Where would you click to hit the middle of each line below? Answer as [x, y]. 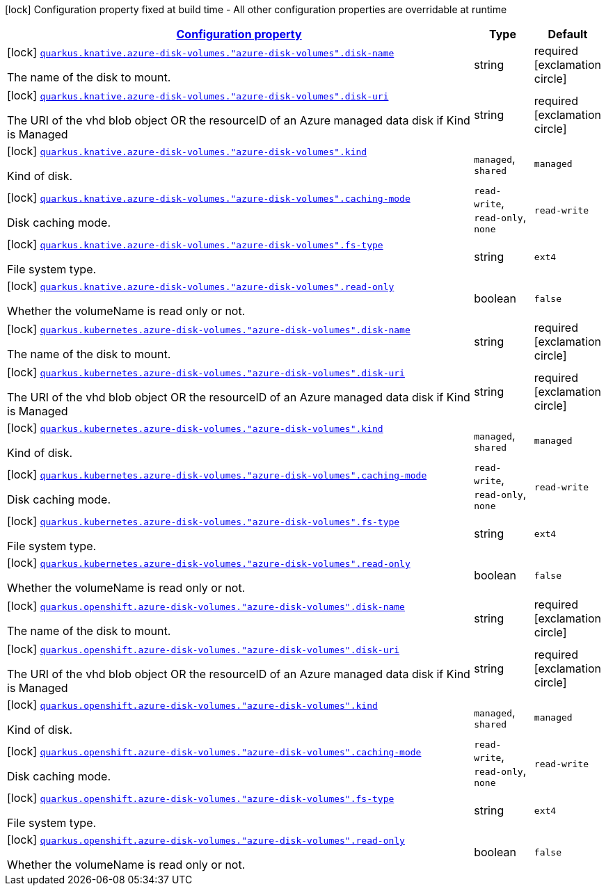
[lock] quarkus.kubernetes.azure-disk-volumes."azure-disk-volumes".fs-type [204, 521]
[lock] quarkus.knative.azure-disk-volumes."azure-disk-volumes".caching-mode [209, 198]
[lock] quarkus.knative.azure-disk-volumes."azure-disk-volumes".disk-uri [198, 95]
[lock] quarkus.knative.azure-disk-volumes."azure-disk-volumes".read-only [201, 286]
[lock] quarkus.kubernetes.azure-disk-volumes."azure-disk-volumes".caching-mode [217, 474]
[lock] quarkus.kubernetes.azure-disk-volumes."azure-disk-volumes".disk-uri [206, 372]
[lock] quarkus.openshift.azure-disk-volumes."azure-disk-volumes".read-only [206, 840]
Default [568, 34]
